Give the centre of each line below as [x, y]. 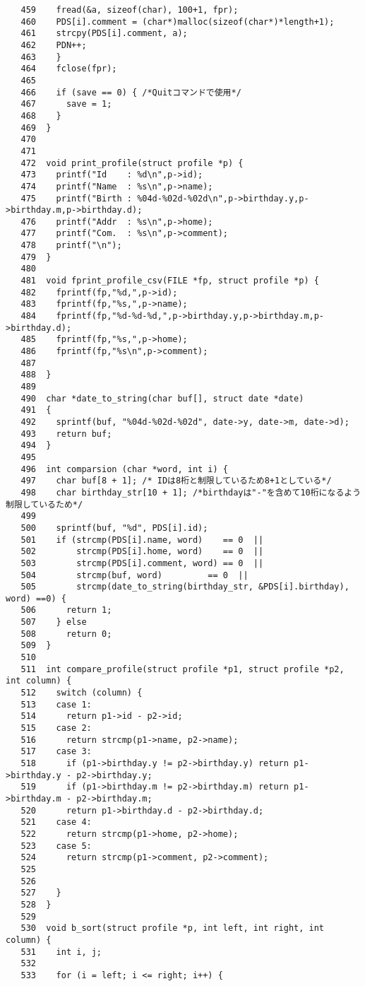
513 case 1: [56, 704]
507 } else [54, 622]
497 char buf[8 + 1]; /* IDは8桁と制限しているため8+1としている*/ [176, 481]
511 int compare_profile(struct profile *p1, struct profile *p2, [182, 669]
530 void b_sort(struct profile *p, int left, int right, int [173, 928]
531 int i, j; [61, 952]
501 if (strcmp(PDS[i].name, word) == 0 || [142, 540]
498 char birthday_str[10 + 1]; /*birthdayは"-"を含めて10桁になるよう [191, 492]
